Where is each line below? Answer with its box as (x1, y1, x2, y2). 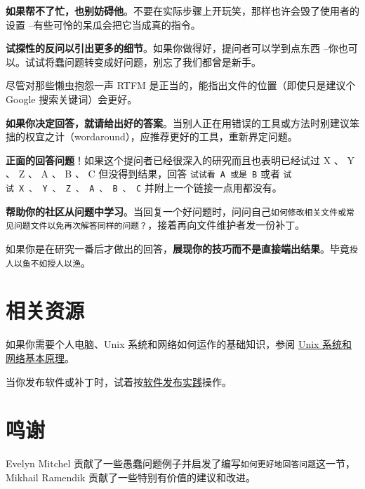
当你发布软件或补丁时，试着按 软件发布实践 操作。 (6, 374, 232, 389)
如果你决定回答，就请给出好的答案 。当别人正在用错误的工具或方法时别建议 (6, 115, 350, 130)
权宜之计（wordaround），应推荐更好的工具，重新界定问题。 (25, 129, 298, 144)
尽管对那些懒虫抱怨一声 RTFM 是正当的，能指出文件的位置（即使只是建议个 (6, 78, 356, 93)
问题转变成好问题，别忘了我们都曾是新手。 (64, 54, 261, 69)
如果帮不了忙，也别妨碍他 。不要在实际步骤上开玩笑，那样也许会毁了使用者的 (6, 4, 359, 18)
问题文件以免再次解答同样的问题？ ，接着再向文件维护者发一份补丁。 (13, 217, 305, 232)
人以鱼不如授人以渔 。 (6, 255, 91, 269)
